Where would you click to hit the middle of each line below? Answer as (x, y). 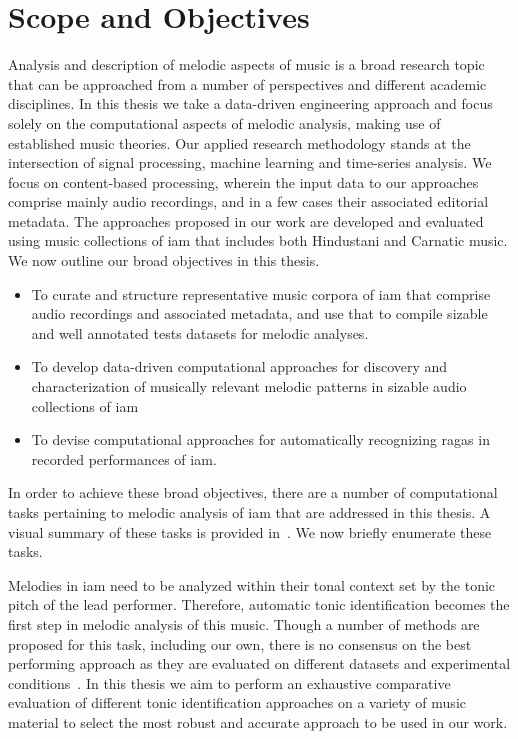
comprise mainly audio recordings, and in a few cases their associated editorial (248, 201)
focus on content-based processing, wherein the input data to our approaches (243, 181)
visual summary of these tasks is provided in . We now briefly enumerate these (250, 531)
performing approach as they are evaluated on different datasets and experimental (259, 663)
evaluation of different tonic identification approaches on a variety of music (237, 702)
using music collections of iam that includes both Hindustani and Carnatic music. (258, 240)
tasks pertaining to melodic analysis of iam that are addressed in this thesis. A (249, 512)
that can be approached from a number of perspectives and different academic (247, 83)
